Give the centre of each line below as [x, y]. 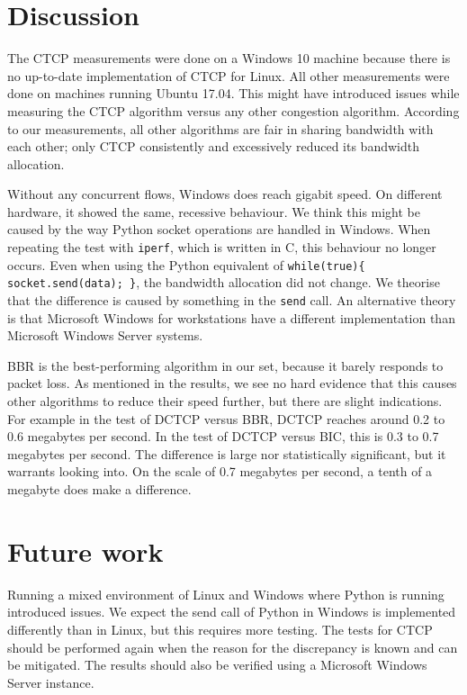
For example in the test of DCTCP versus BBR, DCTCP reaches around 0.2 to [226, 418]
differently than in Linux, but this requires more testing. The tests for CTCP [220, 629]
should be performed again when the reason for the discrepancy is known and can [233, 647]
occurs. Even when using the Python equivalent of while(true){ [186, 264]
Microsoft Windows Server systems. [105, 335]
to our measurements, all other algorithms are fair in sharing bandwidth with [220, 128]
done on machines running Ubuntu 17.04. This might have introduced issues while [233, 93]
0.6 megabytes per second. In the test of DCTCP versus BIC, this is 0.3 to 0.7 [223, 436]
